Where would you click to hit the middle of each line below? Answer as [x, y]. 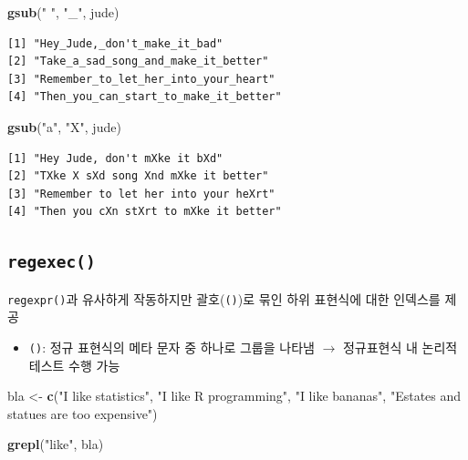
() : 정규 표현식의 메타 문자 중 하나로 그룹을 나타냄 [172, 347]
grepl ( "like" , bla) [56, 444]
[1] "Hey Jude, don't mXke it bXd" [115, 158]
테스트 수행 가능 [74, 365]
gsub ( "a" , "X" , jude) [64, 126]
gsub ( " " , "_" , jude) [63, 12]
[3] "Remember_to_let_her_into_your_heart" [141, 79]
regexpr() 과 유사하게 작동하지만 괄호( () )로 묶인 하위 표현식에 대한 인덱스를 [224, 298]
